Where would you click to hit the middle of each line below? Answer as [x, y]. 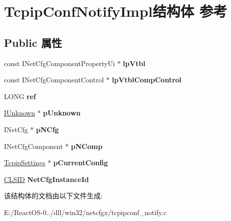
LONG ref [20, 96]
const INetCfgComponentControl [54, 80]
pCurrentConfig [81, 163]
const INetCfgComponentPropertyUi [59, 63]
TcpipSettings [25, 163]
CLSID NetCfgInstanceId [46, 179]
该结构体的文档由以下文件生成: [53, 196]
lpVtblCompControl [147, 80]
